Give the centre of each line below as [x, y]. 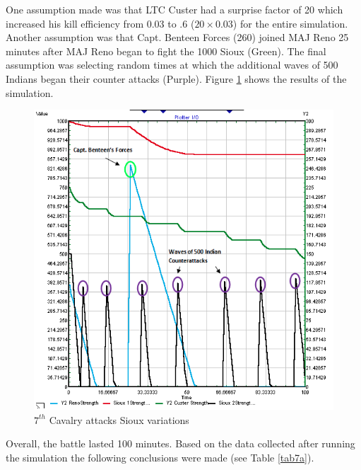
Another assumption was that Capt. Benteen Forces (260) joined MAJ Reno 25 [177, 37]
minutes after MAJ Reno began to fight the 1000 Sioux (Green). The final [166, 51]
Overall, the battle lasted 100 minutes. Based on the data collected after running [180, 443]
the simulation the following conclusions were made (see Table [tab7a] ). [160, 457]
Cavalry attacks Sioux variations [119, 419]
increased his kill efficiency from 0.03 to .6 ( [100, 23]
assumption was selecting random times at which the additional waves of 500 [172, 65]
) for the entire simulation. [290, 23]
